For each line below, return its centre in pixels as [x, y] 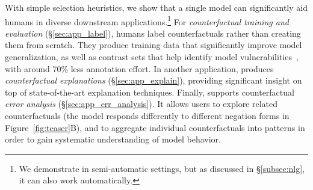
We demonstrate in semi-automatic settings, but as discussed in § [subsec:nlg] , [162, 168]
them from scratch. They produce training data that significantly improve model [153, 45]
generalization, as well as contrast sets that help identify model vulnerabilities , [152, 57]
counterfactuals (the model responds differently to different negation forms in [147, 115]
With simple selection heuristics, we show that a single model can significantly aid [156, 7]
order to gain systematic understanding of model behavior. [113, 139]
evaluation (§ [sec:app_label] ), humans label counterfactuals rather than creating [153, 33]
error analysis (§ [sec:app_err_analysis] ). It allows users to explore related [141, 104]
